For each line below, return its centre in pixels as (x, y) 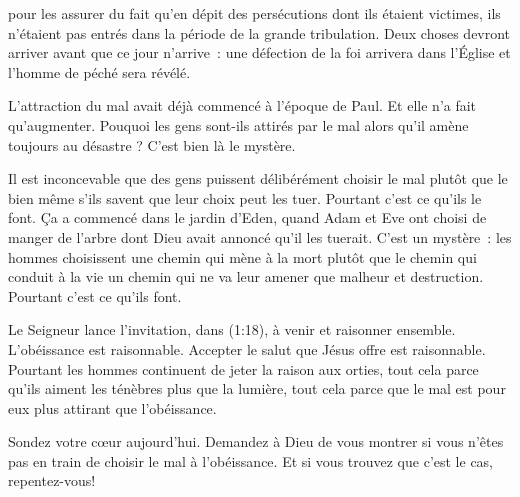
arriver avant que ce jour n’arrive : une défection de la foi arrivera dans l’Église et (259, 52)
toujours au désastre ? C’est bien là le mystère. (152, 144)
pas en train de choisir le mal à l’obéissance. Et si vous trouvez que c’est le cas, (251, 460)
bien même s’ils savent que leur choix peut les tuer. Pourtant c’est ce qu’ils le (245, 197)
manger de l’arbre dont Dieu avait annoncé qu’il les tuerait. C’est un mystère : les (260, 236)
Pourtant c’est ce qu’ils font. (95, 295)
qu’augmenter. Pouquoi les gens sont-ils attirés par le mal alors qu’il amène (238, 124)
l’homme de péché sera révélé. (99, 71)
